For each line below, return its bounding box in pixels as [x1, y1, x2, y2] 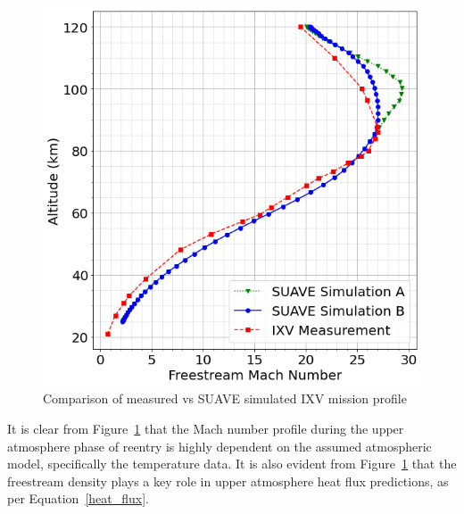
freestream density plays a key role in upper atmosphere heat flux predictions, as [7, 471, 449, 490]
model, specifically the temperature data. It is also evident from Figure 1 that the [7, 454, 457, 473]
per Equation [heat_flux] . [7, 489, 149, 508]
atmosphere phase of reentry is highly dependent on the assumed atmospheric [7, 436, 432, 455]
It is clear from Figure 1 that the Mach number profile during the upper [7, 419, 404, 437]
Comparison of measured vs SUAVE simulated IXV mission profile [43, 389, 407, 408]
